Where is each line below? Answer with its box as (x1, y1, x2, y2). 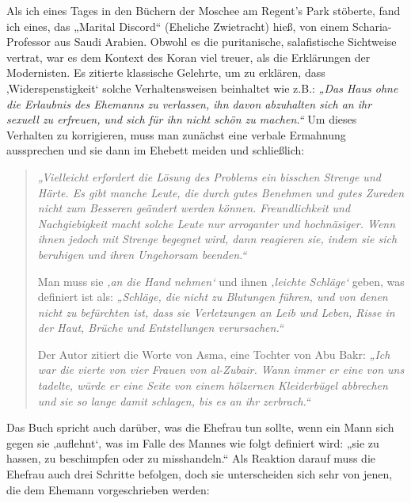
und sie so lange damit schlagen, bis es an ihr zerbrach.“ (37, 392, 310, 409)
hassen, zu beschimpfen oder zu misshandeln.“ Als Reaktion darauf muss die (6, 450, 375, 467)
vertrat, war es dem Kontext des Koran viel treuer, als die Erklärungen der (6, 48, 371, 65)
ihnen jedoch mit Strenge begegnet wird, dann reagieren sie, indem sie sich (37, 231, 398, 247)
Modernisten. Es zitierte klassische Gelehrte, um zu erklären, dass (6, 64, 325, 81)
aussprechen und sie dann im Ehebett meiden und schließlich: (6, 142, 305, 158)
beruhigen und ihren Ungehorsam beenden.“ (37, 246, 247, 262)
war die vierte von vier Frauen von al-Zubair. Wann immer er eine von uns (37, 361, 405, 378)
